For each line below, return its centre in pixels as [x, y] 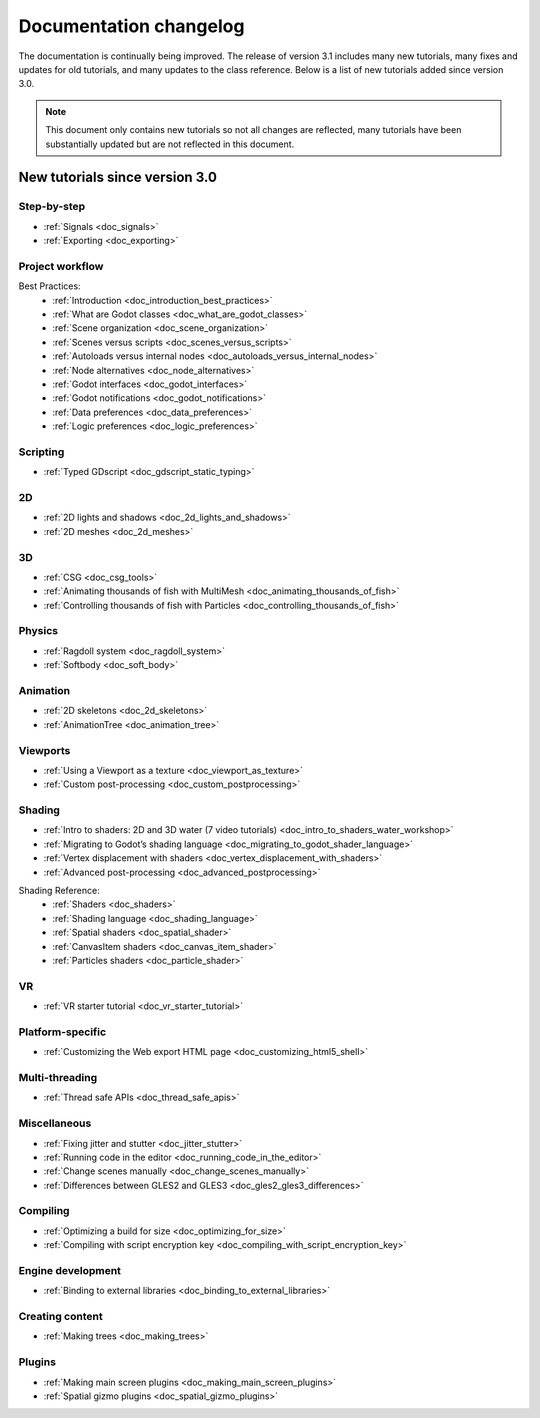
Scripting [41, 452]
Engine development [70, 1270]
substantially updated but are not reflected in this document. [170, 144]
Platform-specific [62, 1032]
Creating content [61, 1317]
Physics [38, 631]
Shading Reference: [59, 890]
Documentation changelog [131, 26]
